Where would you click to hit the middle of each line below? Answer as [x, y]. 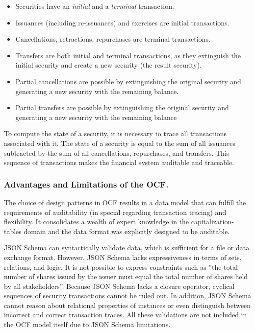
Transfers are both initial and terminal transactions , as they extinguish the [128, 55]
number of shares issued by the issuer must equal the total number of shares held [126, 276]
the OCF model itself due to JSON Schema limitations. [87, 324]
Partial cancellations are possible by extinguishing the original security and [128, 81]
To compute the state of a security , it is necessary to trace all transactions [115, 133]
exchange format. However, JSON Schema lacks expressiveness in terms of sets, [123, 257]
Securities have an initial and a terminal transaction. [95, 6]
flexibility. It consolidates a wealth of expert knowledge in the [97, 222]
